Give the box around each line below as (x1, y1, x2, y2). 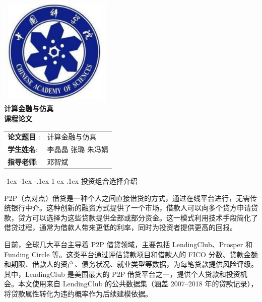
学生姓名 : (8, 144, 38, 155)
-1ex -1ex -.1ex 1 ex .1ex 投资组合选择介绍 (4, 176, 138, 186)
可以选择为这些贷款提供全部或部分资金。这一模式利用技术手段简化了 (32, 212, 258, 222)
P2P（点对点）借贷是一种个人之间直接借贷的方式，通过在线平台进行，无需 (4, 192, 250, 203)
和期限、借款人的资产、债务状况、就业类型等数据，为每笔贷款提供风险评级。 (4, 259, 258, 269)
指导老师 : (8, 156, 38, 167)
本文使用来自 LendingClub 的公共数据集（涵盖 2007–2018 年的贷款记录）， (18, 278, 258, 289)
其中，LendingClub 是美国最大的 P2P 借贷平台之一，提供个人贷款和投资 (4, 268, 240, 279)
